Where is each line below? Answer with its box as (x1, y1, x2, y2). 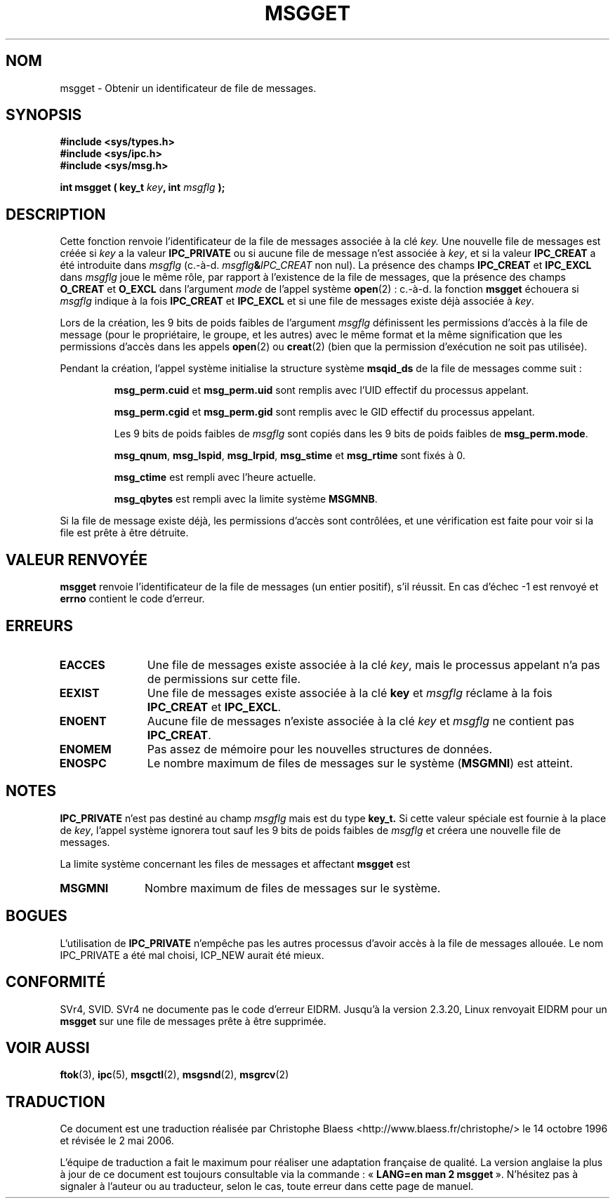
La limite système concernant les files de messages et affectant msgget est (60, 857, 411, 870)
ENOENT (59, 713, 107, 728)
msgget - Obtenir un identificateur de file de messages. (60, 81, 317, 94)
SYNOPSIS (6, 106, 82, 124)
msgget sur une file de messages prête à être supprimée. (60, 1014, 326, 1027)
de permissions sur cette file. (147, 671, 301, 686)
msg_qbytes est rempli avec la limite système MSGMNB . (114, 493, 378, 505)
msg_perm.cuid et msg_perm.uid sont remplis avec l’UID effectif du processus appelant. (114, 384, 529, 397)
